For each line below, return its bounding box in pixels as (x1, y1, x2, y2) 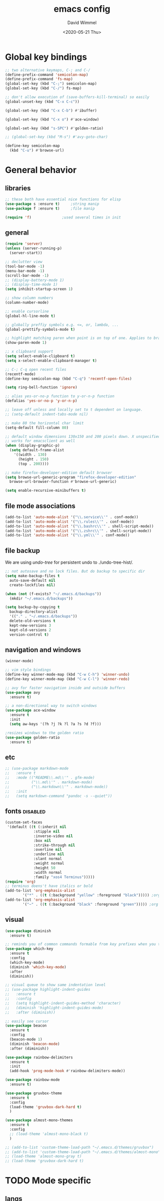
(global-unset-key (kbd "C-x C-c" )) (5, 99, 80, 104)
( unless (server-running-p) (5, 246, 62, 251)
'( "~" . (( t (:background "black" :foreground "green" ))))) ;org (22, 902, 159, 907)
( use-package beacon (5, 1023, 47, 1028)
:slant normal (33, 856, 62, 862)
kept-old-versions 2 (9, 627, 51, 632)
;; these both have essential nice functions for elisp (5, 197, 121, 202)
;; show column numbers (5, 295, 54, 301)
